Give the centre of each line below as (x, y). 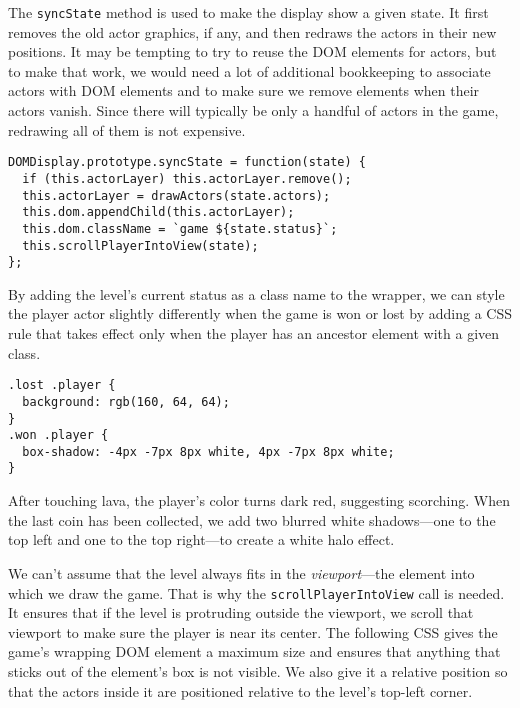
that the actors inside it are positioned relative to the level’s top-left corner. (240, 690)
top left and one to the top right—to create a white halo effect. (201, 539)
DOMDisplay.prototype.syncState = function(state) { (187, 162)
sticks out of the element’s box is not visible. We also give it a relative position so (258, 670)
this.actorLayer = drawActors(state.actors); (176, 195)
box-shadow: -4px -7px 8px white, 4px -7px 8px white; (208, 451)
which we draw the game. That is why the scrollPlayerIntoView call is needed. (256, 592)
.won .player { (58, 435)
